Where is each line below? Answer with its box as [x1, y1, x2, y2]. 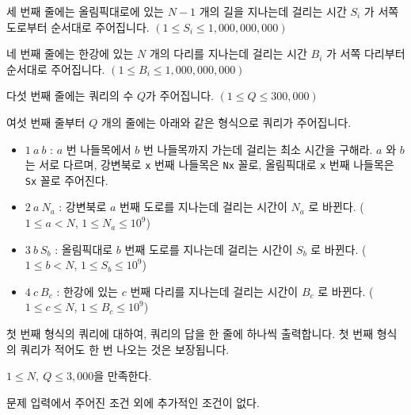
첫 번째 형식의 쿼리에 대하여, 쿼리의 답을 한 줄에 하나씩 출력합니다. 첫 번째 [6, 325, 374, 342]
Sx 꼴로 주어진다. [25, 171, 108, 188]
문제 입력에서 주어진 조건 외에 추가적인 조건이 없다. [6, 394, 260, 410]
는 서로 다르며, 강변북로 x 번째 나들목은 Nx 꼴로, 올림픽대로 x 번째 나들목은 [25, 156, 394, 173]
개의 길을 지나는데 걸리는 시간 [199, 3, 347, 19]
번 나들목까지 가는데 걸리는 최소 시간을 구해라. [143, 140, 373, 157]
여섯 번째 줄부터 [6, 113, 86, 130]
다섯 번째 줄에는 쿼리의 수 [6, 87, 134, 104]
